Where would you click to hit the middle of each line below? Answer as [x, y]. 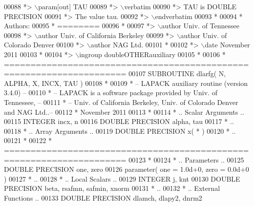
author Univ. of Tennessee [200, 26]
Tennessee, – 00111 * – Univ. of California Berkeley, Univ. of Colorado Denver [121, 102]
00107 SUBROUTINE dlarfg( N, [177, 73]
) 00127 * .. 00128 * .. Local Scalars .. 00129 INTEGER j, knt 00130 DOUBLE [122, 178]
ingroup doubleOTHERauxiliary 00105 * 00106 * [152, 54]
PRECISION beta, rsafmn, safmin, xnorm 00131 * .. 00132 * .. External [112, 188]
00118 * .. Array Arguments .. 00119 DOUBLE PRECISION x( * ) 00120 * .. [120, 131]
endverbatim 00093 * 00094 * [199, 16]
